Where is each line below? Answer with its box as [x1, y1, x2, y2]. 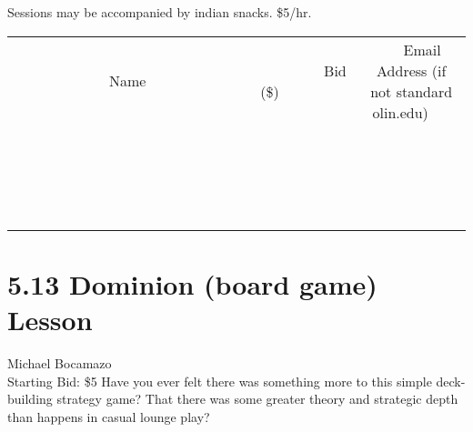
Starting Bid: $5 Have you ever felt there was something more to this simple [7, 371, 432, 390]
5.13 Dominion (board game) [7, 265, 377, 302]
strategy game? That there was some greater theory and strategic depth [56, 389, 458, 408]
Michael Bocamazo [7, 353, 112, 372]
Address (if [377, 59, 447, 81]
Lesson [7, 300, 93, 337]
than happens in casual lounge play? [7, 407, 210, 426]
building [7, 389, 53, 408]
